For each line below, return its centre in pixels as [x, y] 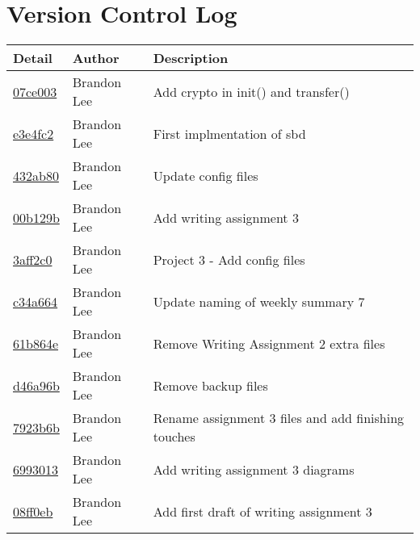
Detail [33, 58]
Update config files [206, 175]
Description [191, 58]
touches [174, 437]
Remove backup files [210, 385]
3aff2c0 [33, 259]
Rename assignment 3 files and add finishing [279, 418]
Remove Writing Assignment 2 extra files [269, 343]
